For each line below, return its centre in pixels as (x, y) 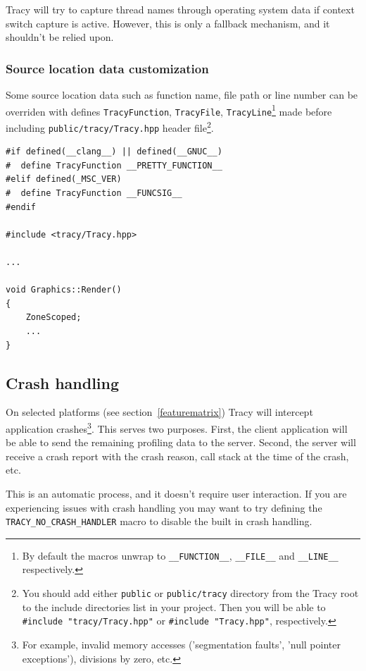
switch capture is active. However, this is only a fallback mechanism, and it (168, 23)
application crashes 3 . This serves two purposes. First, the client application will (177, 427)
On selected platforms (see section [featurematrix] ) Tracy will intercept (159, 412)
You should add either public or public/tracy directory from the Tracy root (190, 593)
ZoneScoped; (53, 318)
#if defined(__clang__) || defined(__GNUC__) (114, 152)
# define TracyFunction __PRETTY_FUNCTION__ (114, 165)
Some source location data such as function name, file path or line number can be (182, 94)
